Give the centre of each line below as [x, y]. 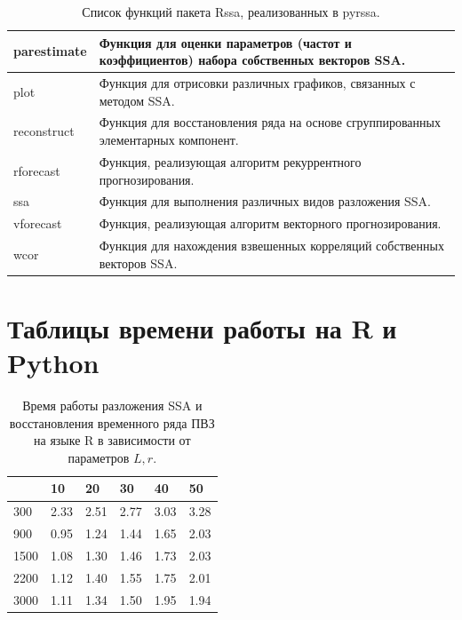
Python [53, 363]
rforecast [37, 170]
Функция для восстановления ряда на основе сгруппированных [270, 122]
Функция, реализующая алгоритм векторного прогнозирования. [270, 223]
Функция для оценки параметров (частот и [225, 42]
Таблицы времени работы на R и [202, 327]
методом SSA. [137, 100]
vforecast [38, 223]
